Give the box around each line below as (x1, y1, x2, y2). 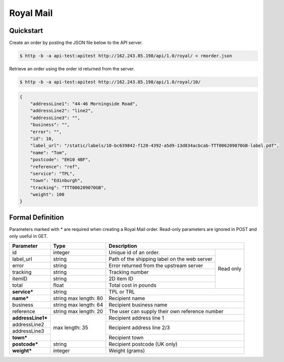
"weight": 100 (30, 192, 65, 197)
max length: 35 (53, 324, 89, 331)
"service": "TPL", (30, 171, 75, 177)
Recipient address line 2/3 (108, 324, 170, 331)
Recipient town (108, 334, 144, 341)
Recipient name (108, 295, 145, 302)
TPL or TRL (108, 288, 135, 295)
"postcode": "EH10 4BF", (30, 157, 91, 163)
